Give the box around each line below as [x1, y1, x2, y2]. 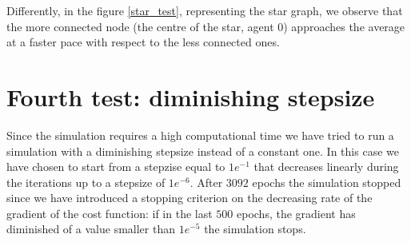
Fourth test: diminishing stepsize [6, 80, 375, 113]
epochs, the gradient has [236, 204, 356, 221]
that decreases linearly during [253, 158, 399, 175]
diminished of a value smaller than [6, 220, 175, 237]
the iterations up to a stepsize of [6, 173, 166, 190]
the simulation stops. [204, 220, 306, 237]
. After [190, 173, 223, 190]
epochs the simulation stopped [252, 173, 401, 190]
